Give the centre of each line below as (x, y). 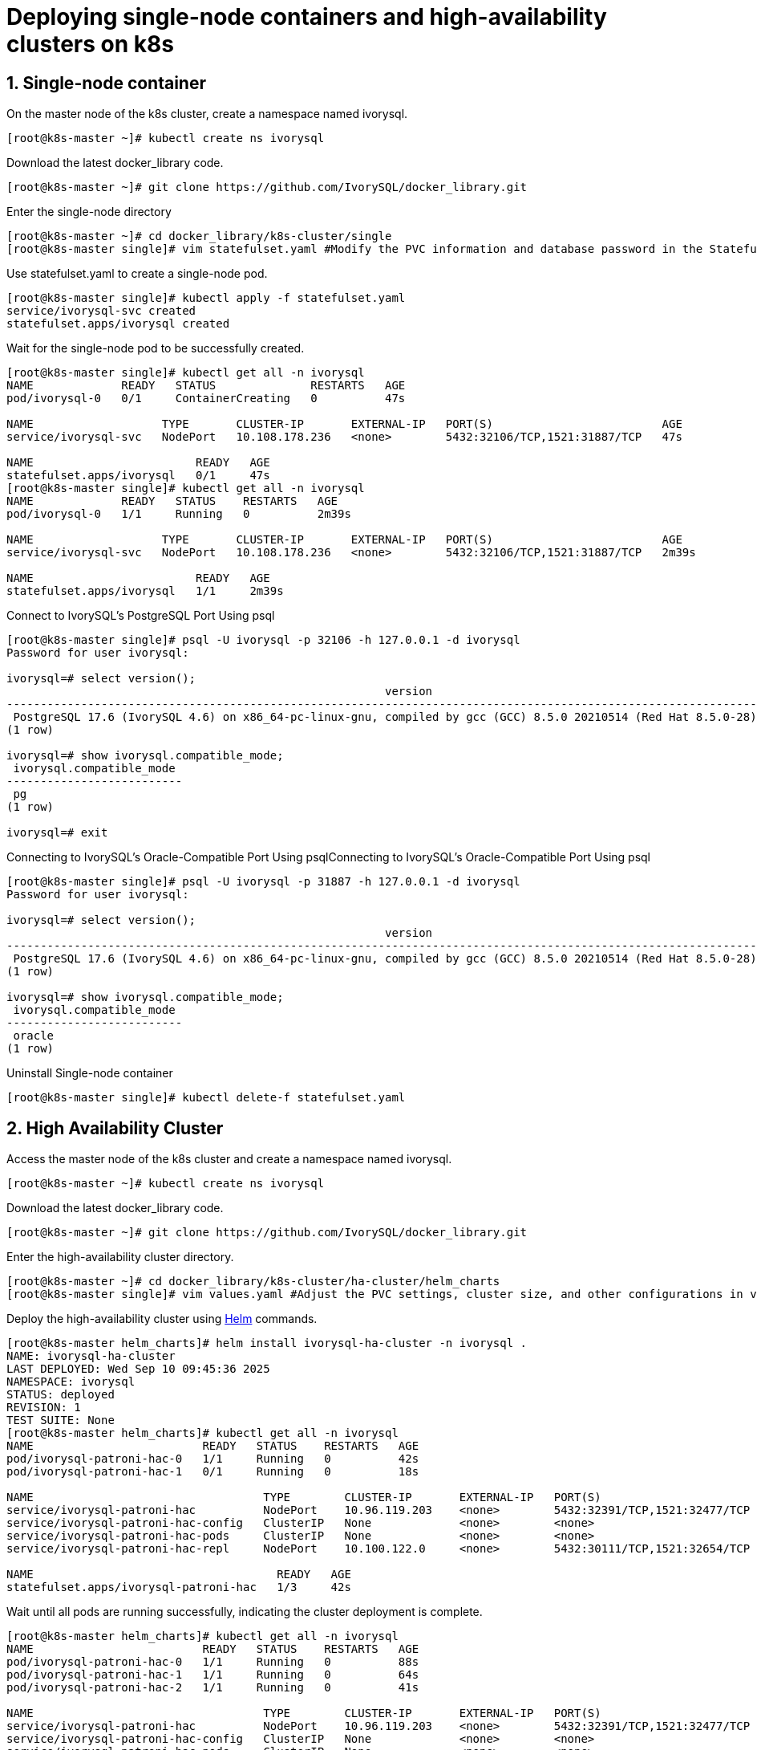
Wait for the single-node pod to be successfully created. (156, 348)
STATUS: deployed (61, 1395)
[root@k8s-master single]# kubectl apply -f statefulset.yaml (206, 298)
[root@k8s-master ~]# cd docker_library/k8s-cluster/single (199, 236)
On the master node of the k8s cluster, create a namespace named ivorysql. (207, 114)
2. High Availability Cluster (115, 1128)
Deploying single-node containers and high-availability (307, 17)
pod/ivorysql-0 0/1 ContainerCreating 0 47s (206, 399)
